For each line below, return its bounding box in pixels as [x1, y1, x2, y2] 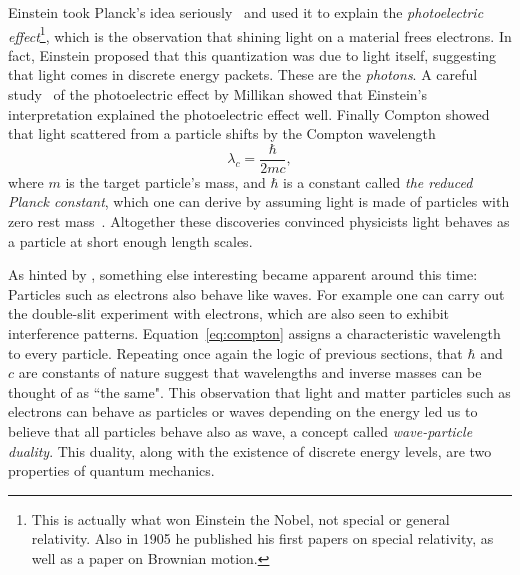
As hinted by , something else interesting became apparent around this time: [8, 264, 478, 285]
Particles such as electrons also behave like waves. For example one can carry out [8, 283, 505, 304]
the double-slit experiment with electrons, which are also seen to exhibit [8, 303, 450, 324]
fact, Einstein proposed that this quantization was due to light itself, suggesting [8, 44, 497, 65]
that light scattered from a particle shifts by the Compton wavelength [8, 123, 436, 144]
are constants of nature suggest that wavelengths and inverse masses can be [18, 362, 482, 383]
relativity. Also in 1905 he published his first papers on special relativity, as [31, 528, 494, 549]
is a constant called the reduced [283, 171, 473, 192]
